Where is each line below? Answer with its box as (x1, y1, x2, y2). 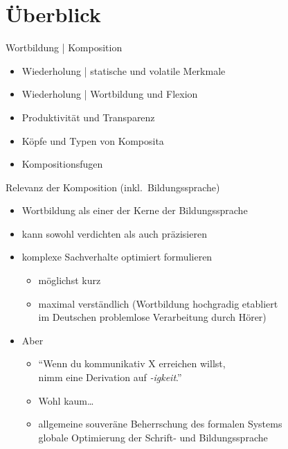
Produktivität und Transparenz (21, 109, 155, 124)
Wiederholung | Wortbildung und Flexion (21, 87, 198, 101)
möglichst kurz (38, 273, 101, 288)
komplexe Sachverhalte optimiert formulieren (21, 249, 213, 264)
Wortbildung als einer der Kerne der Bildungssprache (21, 203, 248, 218)
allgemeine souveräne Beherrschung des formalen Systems (38, 416, 282, 431)
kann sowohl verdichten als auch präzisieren (21, 226, 207, 240)
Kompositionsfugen (21, 157, 103, 171)
